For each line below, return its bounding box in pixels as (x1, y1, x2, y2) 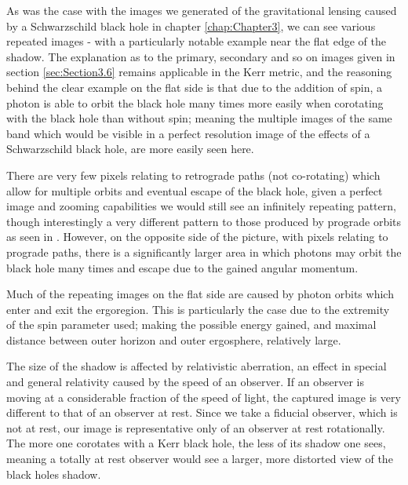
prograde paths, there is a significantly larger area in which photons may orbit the (6, 243, 402, 260)
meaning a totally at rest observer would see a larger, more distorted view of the (6, 450, 393, 467)
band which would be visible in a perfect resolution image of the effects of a (6, 125, 370, 141)
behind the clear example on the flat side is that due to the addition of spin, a (6, 78, 383, 95)
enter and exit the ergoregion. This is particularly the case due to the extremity (6, 301, 390, 317)
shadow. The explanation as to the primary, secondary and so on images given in (6, 48, 395, 64)
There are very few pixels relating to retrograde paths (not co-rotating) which (6, 166, 381, 183)
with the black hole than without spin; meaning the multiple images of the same (6, 110, 392, 126)
